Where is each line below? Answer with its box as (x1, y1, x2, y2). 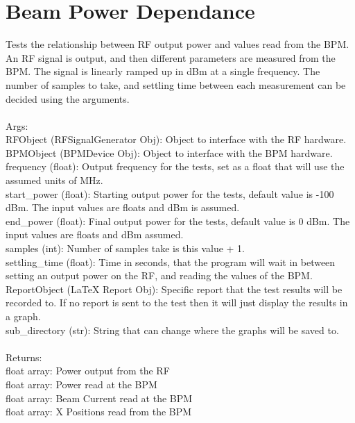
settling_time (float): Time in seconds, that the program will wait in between (6, 254, 336, 269)
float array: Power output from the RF (6, 363, 170, 378)
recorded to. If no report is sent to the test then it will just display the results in (6, 295, 348, 310)
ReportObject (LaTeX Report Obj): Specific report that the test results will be (6, 281, 343, 296)
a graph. (6, 309, 41, 323)
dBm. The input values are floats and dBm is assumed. (6, 200, 240, 215)
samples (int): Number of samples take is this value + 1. (6, 241, 245, 256)
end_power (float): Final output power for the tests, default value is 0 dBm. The (6, 213, 350, 228)
